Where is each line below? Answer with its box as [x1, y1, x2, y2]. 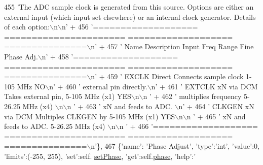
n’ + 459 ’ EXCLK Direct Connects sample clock [91, 71, 244, 82]
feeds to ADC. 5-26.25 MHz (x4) [4, 121, 105, 131]
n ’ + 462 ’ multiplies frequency [143, 91, 242, 102]
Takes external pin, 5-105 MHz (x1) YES [4, 91, 131, 102]
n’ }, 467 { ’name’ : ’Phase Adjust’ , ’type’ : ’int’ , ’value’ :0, [91, 141, 259, 151]
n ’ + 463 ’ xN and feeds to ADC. [67, 101, 172, 111]
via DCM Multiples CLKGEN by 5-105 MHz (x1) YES [4, 111, 175, 121]
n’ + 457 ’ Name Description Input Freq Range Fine [91, 41, 254, 52]
